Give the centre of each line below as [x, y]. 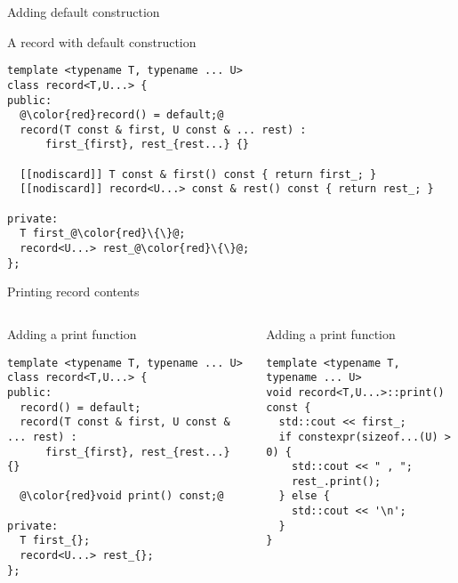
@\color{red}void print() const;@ [122, 496]
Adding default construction [84, 12]
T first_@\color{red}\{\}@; [103, 234]
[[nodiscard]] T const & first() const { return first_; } [198, 174]
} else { [304, 496]
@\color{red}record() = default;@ [122, 115]
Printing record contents [73, 291]
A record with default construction [102, 41]
